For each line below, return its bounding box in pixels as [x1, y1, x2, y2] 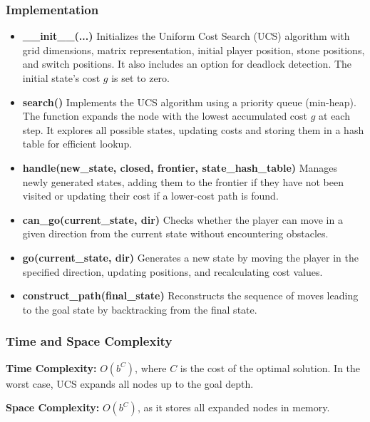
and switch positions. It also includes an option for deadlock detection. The [22, 56, 352, 71]
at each [319, 108, 350, 123]
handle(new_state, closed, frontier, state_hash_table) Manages [22, 160, 338, 175]
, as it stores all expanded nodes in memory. [137, 400, 330, 415]
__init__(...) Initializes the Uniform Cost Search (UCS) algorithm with [22, 29, 350, 43]
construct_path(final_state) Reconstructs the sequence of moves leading [22, 288, 359, 303]
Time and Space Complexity [6, 332, 173, 350]
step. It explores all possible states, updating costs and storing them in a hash [22, 122, 364, 137]
